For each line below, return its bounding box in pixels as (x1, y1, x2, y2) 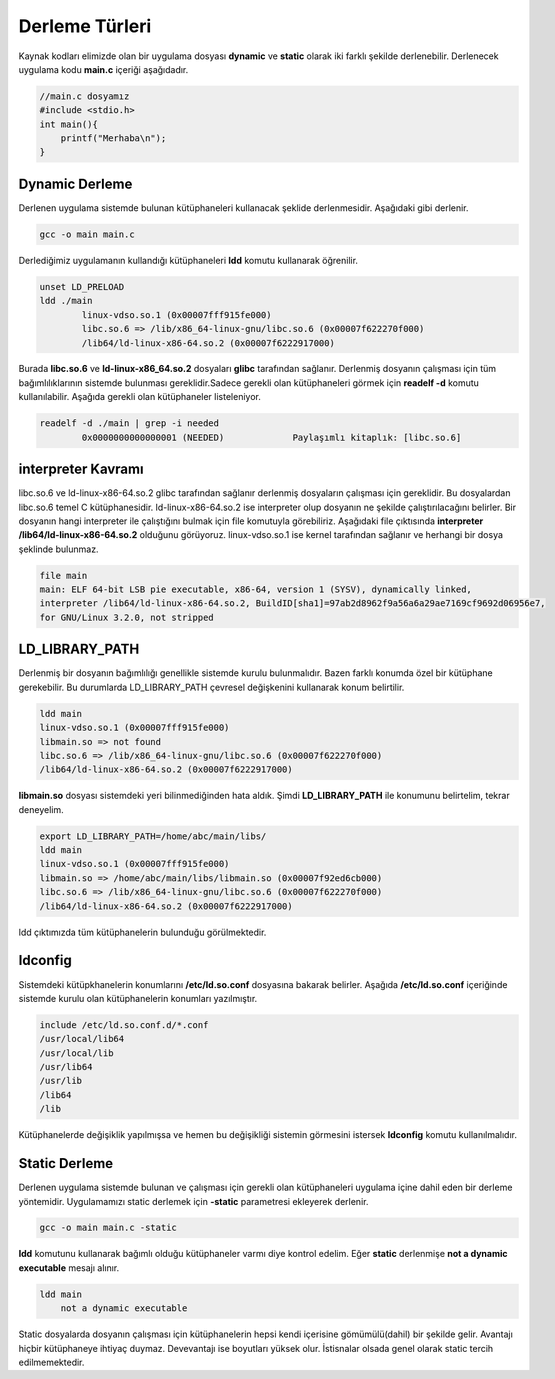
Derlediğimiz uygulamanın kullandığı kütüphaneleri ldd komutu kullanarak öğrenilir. (18, 254, 359, 266)
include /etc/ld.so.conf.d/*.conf (39, 1019, 209, 1030)
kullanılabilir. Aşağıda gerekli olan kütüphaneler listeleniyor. (18, 391, 262, 403)
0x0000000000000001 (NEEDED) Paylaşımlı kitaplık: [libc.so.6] (81, 431, 462, 443)
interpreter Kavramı (18, 461, 144, 478)
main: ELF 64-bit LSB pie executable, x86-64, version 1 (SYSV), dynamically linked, (39, 584, 472, 595)
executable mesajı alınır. (18, 1261, 120, 1274)
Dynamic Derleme (18, 175, 133, 192)
